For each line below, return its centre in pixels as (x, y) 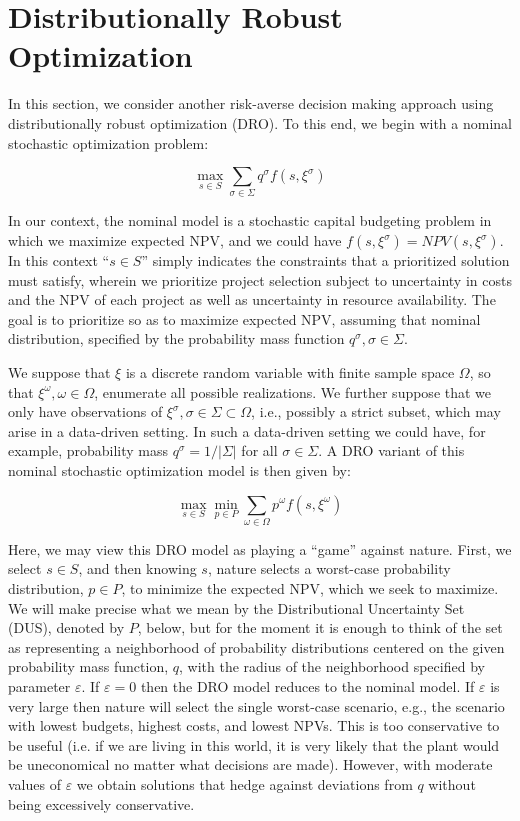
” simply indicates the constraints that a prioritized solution (325, 260)
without (452, 784)
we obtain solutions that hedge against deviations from (244, 784)
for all (259, 450)
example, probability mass (88, 450)
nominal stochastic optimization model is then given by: (179, 469)
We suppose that (59, 371)
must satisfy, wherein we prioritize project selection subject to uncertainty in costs (260, 279)
